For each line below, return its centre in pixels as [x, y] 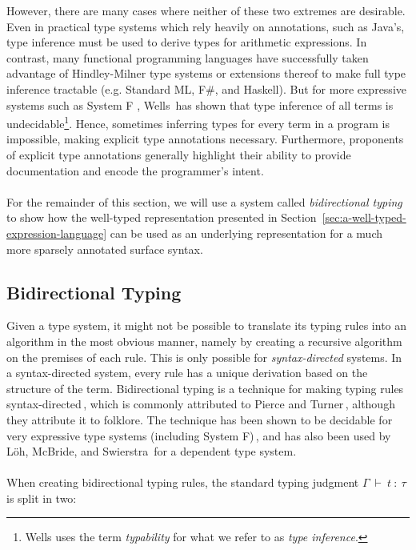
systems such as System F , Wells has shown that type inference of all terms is [200, 104]
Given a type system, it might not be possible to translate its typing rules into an [207, 325]
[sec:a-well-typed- [364, 217]
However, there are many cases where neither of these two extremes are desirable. [206, 10]
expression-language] [57, 233]
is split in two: [42, 498]
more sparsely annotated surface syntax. [105, 249]
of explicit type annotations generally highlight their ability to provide [179, 155]
